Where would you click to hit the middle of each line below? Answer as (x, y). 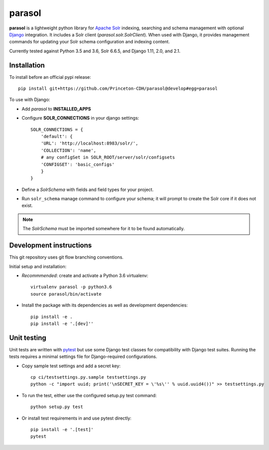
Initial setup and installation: (38, 266)
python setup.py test (57, 407)
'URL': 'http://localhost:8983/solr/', (89, 144)
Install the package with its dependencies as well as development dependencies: (105, 305)
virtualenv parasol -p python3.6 (71, 287)
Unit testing (28, 338)
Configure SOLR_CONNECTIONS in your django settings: (80, 118)
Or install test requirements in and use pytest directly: (76, 418)
